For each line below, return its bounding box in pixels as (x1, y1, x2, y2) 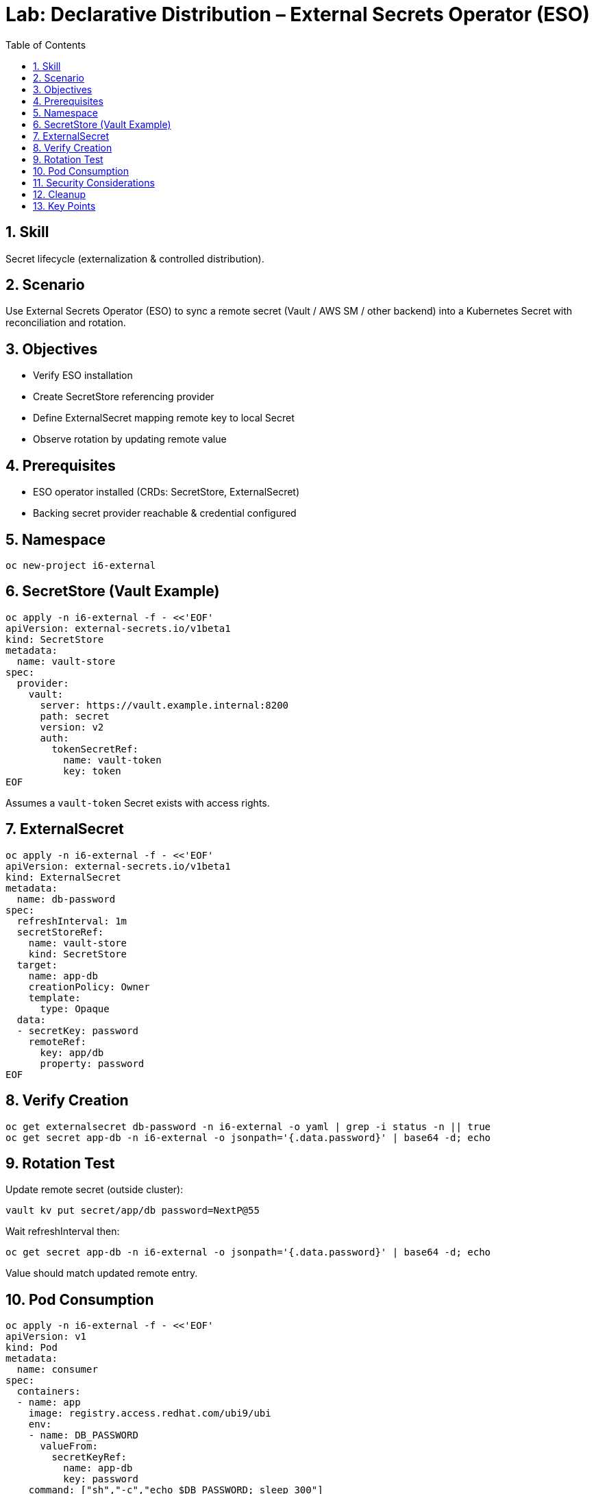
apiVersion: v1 (5, 1331, 87, 1343)
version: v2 (40, 721, 104, 733)
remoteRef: (28, 1036, 87, 1047)
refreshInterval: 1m (16, 915, 127, 927)
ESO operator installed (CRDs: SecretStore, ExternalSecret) (33, 486, 300, 498)
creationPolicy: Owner (28, 981, 150, 992)
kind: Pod (5, 1342, 58, 1354)
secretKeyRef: (51, 1452, 127, 1463)
